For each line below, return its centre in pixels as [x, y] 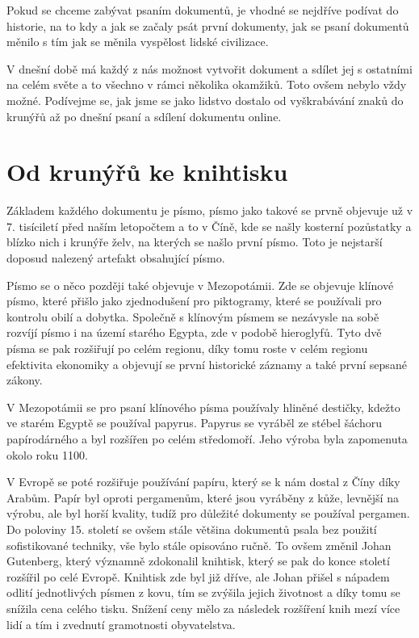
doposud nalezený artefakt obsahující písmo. [116, 258]
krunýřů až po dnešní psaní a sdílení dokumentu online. [144, 116]
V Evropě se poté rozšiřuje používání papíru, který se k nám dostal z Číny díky [203, 482]
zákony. [25, 380]
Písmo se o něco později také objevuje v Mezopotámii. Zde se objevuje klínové [200, 285]
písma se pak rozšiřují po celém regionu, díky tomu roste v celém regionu [187, 348]
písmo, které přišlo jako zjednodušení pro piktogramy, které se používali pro [194, 301]
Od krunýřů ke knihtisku [147, 172]
